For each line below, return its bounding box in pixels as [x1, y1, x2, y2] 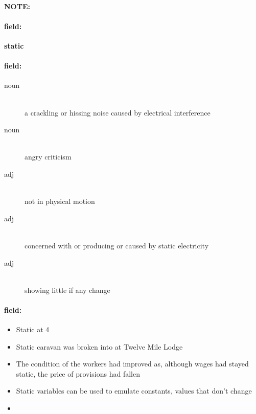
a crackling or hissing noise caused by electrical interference [25, 107, 211, 118]
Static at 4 [16, 324, 50, 335]
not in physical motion [25, 196, 95, 206]
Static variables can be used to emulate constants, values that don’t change [16, 385, 252, 396]
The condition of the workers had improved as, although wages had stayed [16, 358, 249, 369]
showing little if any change [25, 284, 110, 295]
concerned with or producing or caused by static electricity [25, 240, 209, 250]
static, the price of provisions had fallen [16, 368, 141, 379]
